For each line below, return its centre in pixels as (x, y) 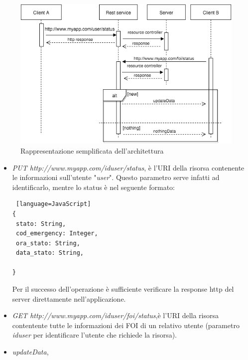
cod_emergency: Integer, (57, 234)
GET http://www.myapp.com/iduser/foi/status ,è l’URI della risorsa (116, 315)
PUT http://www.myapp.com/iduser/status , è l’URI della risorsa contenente (128, 167)
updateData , (30, 352)
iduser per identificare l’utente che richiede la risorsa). (95, 335)
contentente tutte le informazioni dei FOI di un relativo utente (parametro (126, 325)
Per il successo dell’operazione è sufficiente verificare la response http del (123, 289)
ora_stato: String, (48, 243)
